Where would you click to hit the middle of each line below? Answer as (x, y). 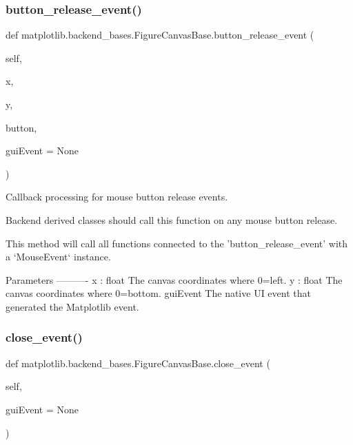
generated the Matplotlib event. (72, 306)
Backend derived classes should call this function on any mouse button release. (172, 219)
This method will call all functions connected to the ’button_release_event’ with (177, 243)
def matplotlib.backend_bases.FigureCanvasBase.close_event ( (138, 363)
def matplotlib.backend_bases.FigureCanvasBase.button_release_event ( (160, 35)
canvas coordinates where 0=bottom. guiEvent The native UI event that (158, 293)
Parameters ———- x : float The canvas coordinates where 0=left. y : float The (174, 279)
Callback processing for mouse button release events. (117, 197)
